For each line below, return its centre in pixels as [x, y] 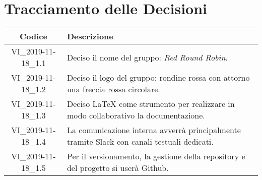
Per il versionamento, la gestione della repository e [156, 156]
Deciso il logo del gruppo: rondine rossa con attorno [158, 78]
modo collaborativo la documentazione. [136, 115]
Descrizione [90, 36]
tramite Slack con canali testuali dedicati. [140, 142]
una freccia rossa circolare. [113, 89]
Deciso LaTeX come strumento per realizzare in [151, 104]
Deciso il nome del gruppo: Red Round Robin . [147, 57]
